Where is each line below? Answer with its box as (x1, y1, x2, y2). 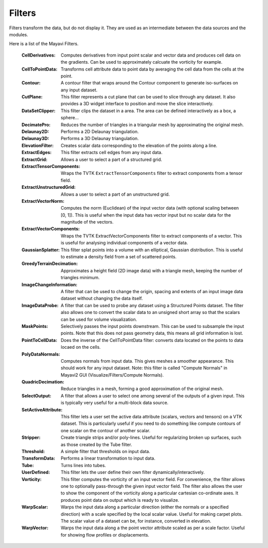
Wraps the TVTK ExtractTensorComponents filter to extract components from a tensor (61, 170, 243, 176)
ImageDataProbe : (21, 302, 59, 308)
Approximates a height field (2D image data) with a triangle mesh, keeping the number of (61, 267, 243, 273)
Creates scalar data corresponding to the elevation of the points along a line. (61, 142, 218, 149)
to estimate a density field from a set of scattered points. (61, 254, 177, 260)
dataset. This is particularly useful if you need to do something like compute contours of (61, 420, 241, 427)
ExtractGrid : (21, 157, 48, 162)
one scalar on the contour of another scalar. (61, 427, 151, 433)
